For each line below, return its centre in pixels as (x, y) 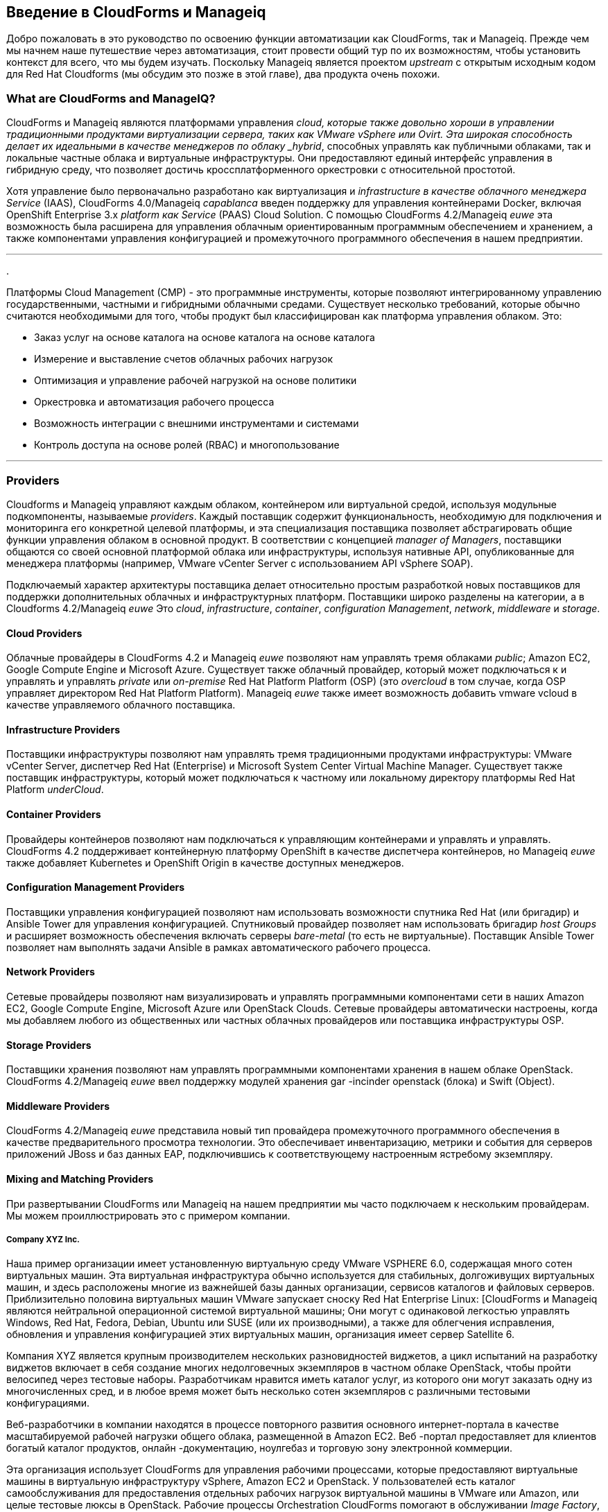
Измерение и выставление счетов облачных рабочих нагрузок (184, 359)
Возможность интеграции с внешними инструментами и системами (197, 424)
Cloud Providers (44, 633)
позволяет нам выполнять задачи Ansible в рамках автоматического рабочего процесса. (219, 947)
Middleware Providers (58, 1106)
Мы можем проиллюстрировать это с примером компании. (148, 1215)
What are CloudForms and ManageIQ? (111, 98)
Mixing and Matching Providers (80, 1179)
